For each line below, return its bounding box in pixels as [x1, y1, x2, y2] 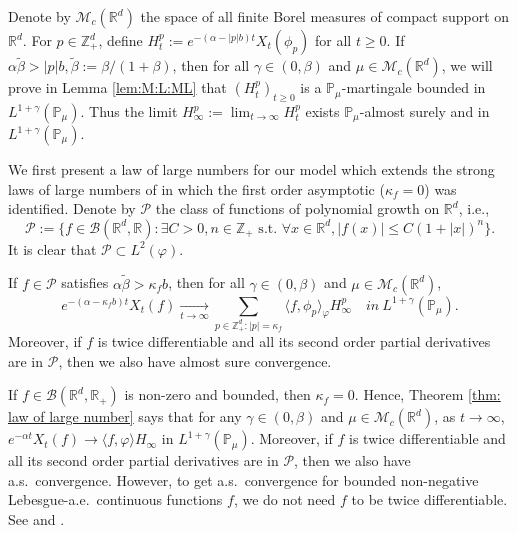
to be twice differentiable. [351, 489, 508, 510]
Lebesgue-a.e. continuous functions [8, 489, 223, 510]
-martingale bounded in [341, 77, 486, 98]
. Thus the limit [80, 101, 178, 122]
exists [305, 101, 340, 122]
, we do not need [233, 489, 336, 510]
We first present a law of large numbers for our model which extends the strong [8, 159, 495, 180]
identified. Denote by [8, 198, 136, 219]
